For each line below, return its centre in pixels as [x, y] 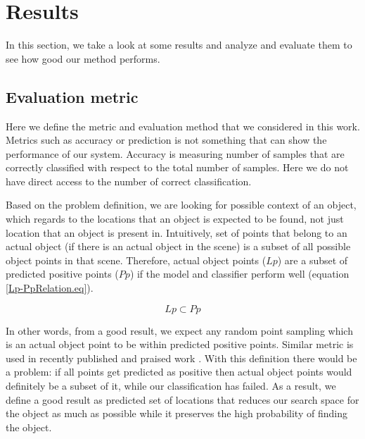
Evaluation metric [72, 96]
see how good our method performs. [83, 58]
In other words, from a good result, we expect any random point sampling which [179, 330]
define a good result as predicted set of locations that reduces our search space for [182, 399]
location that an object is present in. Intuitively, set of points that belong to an [177, 232]
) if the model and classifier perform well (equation [239, 274]
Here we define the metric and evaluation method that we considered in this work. [183, 126]
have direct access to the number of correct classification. [129, 181]
